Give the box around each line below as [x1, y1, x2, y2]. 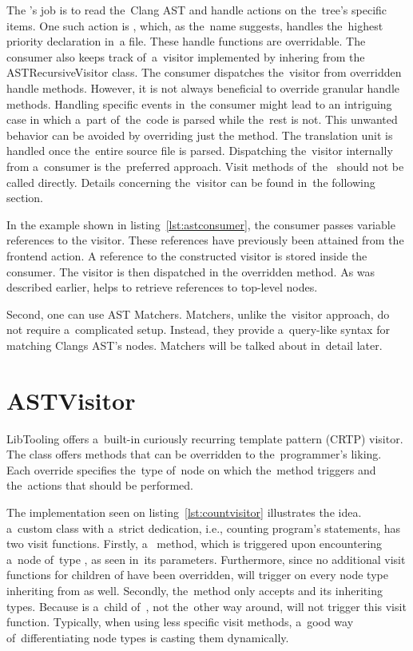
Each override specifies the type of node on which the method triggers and [6, 461, 376, 478]
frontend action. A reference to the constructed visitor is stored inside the [6, 247, 367, 264]
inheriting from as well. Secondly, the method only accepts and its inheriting [6, 582, 383, 598]
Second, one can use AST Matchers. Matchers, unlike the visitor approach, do [6, 305, 390, 322]
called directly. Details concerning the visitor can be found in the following [6, 173, 375, 190]
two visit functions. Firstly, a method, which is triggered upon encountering [6, 535, 383, 552]
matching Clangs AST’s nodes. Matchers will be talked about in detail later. [6, 336, 383, 353]
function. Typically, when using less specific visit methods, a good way [6, 613, 354, 630]
